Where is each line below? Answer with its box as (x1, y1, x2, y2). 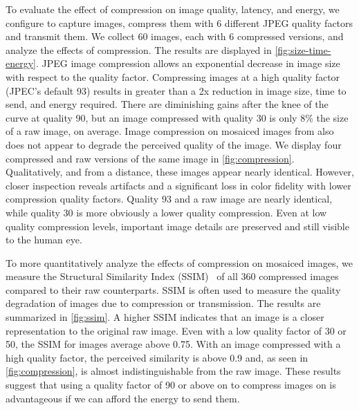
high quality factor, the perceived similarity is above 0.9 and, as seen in (6, 350, 309, 364)
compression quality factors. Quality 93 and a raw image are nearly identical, (6, 192, 333, 206)
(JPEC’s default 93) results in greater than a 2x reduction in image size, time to (6, 83, 347, 97)
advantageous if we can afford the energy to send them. (6, 391, 240, 405)
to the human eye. (6, 232, 82, 247)
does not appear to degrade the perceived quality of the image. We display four (6, 137, 342, 151)
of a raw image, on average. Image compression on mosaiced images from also (6, 124, 334, 138)
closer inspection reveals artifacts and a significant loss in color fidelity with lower (6, 178, 351, 192)
